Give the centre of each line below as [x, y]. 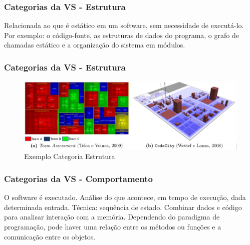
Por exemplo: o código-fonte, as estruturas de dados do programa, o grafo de [121, 35]
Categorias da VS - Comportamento [78, 178]
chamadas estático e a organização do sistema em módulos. [95, 45]
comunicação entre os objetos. [50, 236]
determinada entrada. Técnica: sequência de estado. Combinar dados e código [123, 207]
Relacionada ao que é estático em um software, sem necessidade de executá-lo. [124, 25]
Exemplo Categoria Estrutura [70, 156]
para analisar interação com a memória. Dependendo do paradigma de [112, 217]
